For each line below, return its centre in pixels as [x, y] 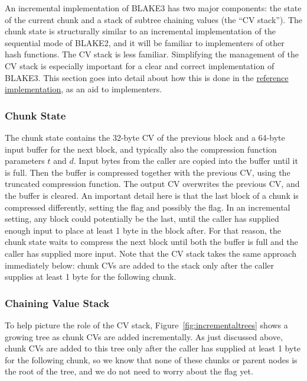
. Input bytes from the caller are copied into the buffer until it [186, 161]
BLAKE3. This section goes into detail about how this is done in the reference [147, 77]
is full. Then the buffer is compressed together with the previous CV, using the [148, 172]
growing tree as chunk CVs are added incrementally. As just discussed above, [144, 336]
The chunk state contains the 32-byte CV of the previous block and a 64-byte [145, 137]
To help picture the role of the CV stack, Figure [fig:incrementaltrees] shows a [146, 325]
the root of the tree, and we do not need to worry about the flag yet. [129, 371]
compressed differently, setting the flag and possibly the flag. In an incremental [148, 207]
